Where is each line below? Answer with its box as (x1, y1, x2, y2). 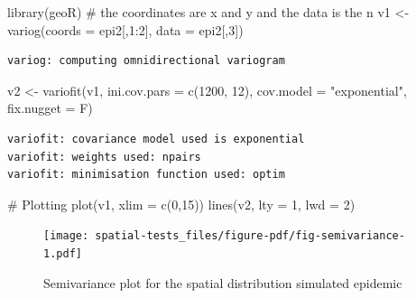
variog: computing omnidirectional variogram (7, 54, 285, 68)
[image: (43, 229, 89, 243)
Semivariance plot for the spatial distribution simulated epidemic (43, 273, 402, 292)
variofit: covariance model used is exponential (7, 132, 305, 145)
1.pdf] (43, 247, 82, 260)
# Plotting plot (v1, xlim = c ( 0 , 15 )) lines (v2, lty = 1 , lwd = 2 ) (7, 194, 356, 213)
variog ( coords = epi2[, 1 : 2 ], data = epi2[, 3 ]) (7, 20, 244, 39)
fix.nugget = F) (7, 98, 93, 117)
